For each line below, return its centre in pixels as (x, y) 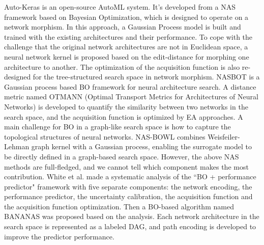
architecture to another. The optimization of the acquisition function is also (122, 66)
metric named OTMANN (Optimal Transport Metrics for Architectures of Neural (131, 97)
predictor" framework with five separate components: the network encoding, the (128, 186)
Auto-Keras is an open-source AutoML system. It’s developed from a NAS (120, 7)
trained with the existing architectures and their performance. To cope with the (128, 36)
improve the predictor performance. (59, 236)
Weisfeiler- (224, 136)
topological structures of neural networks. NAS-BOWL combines (105, 136)
